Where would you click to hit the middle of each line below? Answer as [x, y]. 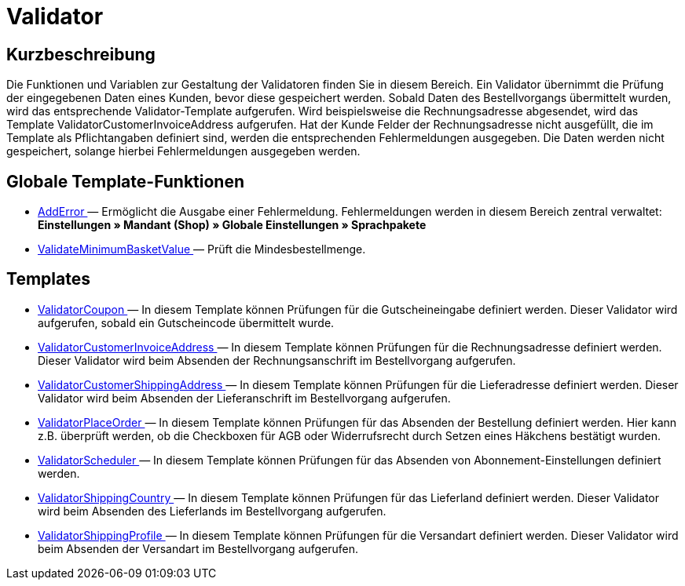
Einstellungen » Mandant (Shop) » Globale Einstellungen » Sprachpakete [232, 225]
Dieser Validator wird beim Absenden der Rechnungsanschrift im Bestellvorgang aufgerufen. [277, 360]
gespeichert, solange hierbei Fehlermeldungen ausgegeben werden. [183, 151]
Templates [48, 279]
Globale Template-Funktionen [125, 181]
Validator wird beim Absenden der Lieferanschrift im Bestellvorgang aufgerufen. [244, 398]
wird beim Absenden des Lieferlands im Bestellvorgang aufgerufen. [212, 511]
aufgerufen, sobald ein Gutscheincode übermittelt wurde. [186, 322]
